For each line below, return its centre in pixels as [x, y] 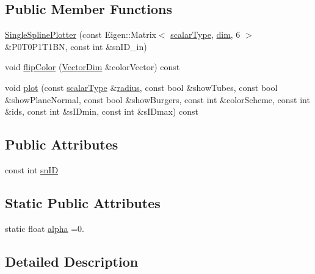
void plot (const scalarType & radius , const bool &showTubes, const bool [141, 87]
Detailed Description [72, 261]
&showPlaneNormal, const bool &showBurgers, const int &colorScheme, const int [157, 99]
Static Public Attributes [83, 202]
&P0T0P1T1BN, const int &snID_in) [76, 46]
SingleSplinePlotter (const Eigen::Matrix [81, 34]
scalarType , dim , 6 [205, 34]
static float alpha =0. [45, 228]
